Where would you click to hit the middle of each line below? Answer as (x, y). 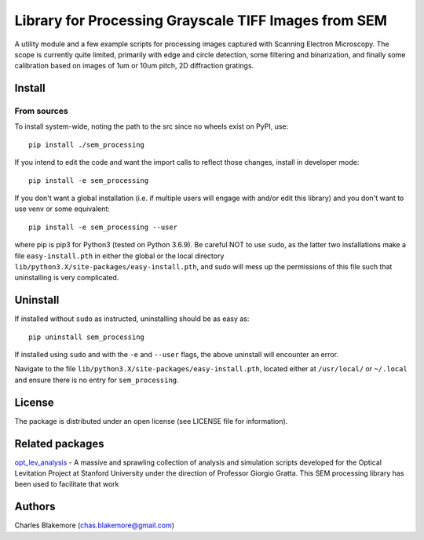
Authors (35, 507)
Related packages (60, 443)
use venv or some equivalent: (62, 209)
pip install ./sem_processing (87, 144)
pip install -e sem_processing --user (103, 227)
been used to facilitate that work (67, 484)
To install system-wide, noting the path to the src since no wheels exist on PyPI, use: (152, 126)
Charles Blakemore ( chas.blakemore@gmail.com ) (95, 525)
